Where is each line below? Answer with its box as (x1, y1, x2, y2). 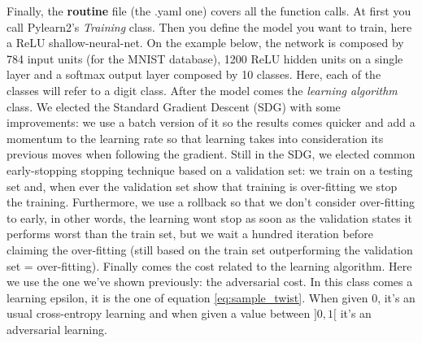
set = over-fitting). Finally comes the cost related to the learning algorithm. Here (7, 257, 412, 274)
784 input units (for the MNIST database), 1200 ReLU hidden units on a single (7, 50, 403, 67)
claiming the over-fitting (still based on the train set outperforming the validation (7, 241, 413, 258)
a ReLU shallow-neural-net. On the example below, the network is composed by (7, 34, 404, 51)
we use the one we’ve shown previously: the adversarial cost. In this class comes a (7, 273, 413, 290)
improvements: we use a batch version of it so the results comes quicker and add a (7, 114, 415, 131)
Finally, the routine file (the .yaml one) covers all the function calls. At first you (7, 2, 411, 19)
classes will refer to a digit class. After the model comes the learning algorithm (7, 81, 398, 98)
